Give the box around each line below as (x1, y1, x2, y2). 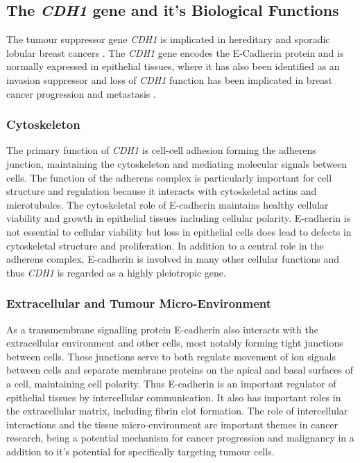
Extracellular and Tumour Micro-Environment (6, 295, 272, 312)
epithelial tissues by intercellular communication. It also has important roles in (6, 390, 341, 404)
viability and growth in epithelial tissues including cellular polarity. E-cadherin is (6, 211, 351, 225)
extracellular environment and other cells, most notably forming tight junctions (6, 335, 343, 350)
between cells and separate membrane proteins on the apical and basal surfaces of (6, 362, 353, 377)
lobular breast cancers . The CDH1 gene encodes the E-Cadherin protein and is (6, 45, 344, 60)
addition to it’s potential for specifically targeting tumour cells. (6, 444, 275, 458)
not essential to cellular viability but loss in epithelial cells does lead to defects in (6, 224, 352, 238)
